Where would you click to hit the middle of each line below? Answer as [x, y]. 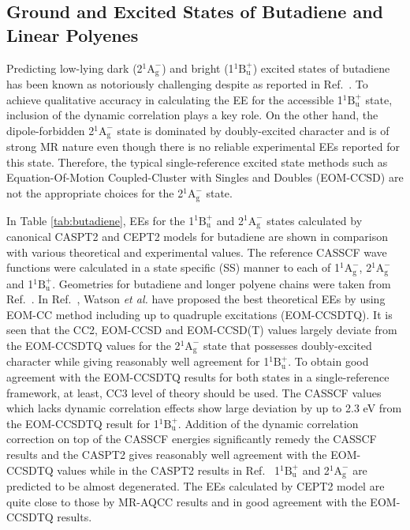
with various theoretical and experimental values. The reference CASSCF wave [197, 252]
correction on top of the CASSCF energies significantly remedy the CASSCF [192, 439]
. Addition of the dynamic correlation [268, 423]
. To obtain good [328, 361]
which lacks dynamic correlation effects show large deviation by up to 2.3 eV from [204, 408]
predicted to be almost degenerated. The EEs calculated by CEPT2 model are [196, 486]
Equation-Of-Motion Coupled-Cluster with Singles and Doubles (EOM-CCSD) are [205, 177]
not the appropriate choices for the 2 [95, 193]
